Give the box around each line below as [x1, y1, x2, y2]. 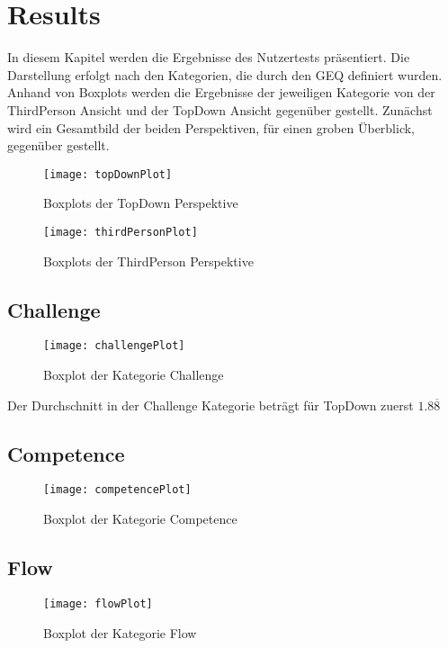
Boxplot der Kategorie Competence [43, 509, 237, 528]
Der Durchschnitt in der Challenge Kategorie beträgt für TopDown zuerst [7, 395, 414, 414]
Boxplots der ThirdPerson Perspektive [43, 251, 254, 270]
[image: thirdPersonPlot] [43, 225, 198, 238]
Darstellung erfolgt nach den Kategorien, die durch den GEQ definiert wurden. [7, 65, 443, 84]
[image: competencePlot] [43, 483, 192, 497]
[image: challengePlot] [43, 339, 185, 353]
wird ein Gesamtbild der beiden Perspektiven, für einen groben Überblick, [7, 118, 416, 137]
